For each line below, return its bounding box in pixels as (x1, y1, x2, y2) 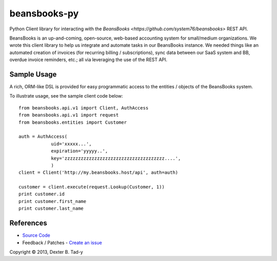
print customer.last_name (18, 206, 84, 212)
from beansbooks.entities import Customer (18, 119, 127, 125)
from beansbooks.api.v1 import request (18, 112, 119, 118)
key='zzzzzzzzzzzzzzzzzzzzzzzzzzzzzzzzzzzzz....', (51, 155, 181, 161)
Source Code (22, 232, 51, 238)
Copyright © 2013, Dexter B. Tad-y (9, 249, 83, 255)
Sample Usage (9, 70, 57, 79)
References (9, 219, 47, 228)
